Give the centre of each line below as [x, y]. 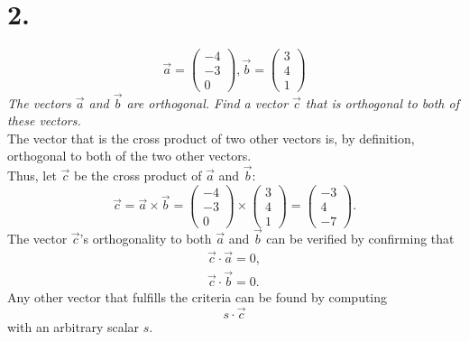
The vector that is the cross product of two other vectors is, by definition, [211, 138]
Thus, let [32, 176]
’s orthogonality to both [146, 239]
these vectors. [44, 120]
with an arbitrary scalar [74, 326]
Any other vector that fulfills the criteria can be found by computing [198, 297]
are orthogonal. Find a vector [207, 102]
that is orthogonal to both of [382, 102]
